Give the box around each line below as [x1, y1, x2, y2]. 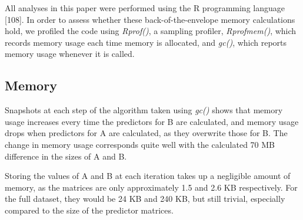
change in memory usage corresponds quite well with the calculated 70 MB [5, 138, 275, 150]
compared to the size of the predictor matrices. [5, 204, 174, 216]
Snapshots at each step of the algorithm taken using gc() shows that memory [5, 104, 283, 116]
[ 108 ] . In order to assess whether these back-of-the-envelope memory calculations [5, 13, 295, 25]
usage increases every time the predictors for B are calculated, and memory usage [5, 115, 299, 127]
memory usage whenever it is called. [5, 48, 135, 60]
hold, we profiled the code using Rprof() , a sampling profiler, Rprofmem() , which [5, 25, 297, 37]
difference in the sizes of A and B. [5, 150, 127, 162]
